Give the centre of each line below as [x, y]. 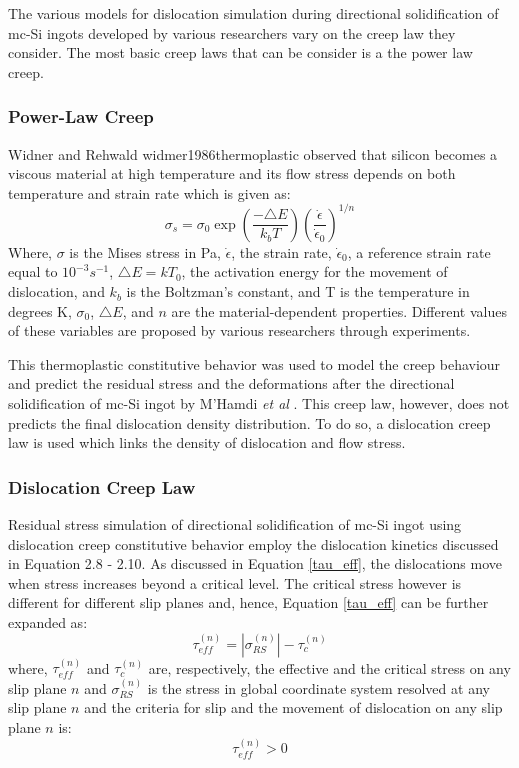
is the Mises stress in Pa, [145, 251]
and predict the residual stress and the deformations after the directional [231, 383]
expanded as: [48, 622]
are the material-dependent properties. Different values [339, 310]
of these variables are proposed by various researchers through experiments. [239, 330]
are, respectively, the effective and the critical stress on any [329, 667]
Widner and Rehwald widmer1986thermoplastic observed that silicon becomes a [253, 153]
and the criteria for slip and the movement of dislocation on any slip [293, 707]
